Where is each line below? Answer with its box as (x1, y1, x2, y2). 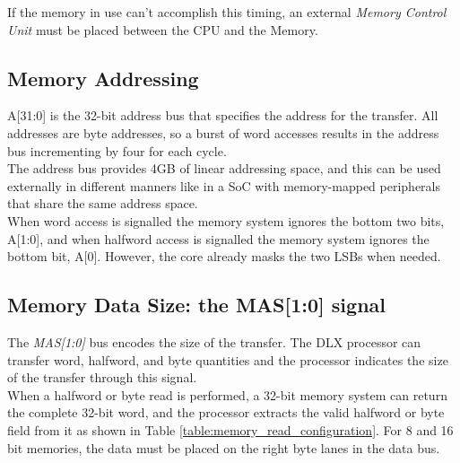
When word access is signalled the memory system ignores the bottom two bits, (7, 211, 445, 230)
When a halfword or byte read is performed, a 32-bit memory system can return (7, 385, 447, 404)
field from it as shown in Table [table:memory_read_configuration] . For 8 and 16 (7, 420, 454, 439)
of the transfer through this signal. (7, 368, 197, 387)
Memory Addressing (7, 64, 199, 92)
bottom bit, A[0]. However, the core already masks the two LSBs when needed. (7, 247, 441, 266)
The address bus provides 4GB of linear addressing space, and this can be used (7, 159, 441, 178)
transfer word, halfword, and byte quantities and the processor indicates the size (7, 350, 448, 369)
